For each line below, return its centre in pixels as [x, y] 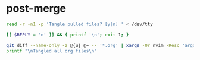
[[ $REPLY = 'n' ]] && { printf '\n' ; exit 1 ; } [68, 35]
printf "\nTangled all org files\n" [51, 51]
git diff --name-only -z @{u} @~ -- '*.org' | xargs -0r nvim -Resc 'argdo [102, 45]
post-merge [36, 9]
